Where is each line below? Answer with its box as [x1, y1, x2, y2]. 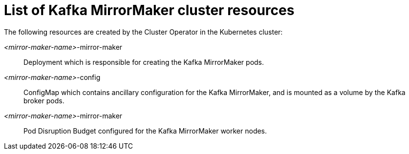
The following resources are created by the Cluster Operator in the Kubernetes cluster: [4, 27, 283, 36]
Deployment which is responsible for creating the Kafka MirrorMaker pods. [23, 58, 264, 66]
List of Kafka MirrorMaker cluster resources [4, 2, 295, 19]
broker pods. [23, 96, 65, 105]
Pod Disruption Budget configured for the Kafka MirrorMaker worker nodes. [23, 126, 267, 135]
